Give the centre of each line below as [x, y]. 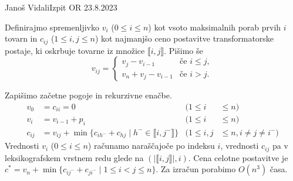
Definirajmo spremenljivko [52, 27]
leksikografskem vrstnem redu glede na [74, 157]
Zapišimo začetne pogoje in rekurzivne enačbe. [88, 95]
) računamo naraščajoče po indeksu [151, 146]
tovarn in [21, 38]
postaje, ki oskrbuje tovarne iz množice [75, 50]
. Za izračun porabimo [196, 169]
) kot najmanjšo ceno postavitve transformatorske [184, 38]
